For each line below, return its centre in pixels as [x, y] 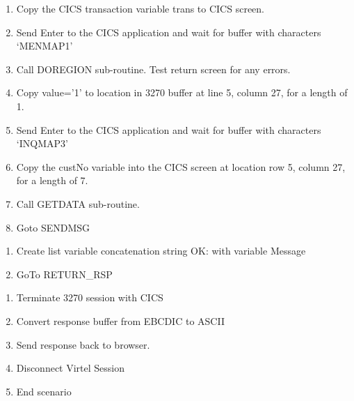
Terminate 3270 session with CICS [90, 297]
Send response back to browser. [83, 344]
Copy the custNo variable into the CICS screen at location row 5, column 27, [181, 166]
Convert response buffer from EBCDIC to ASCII [120, 320]
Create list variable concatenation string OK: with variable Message [161, 251]
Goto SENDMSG [53, 227]
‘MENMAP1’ [45, 46]
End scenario [44, 391]
